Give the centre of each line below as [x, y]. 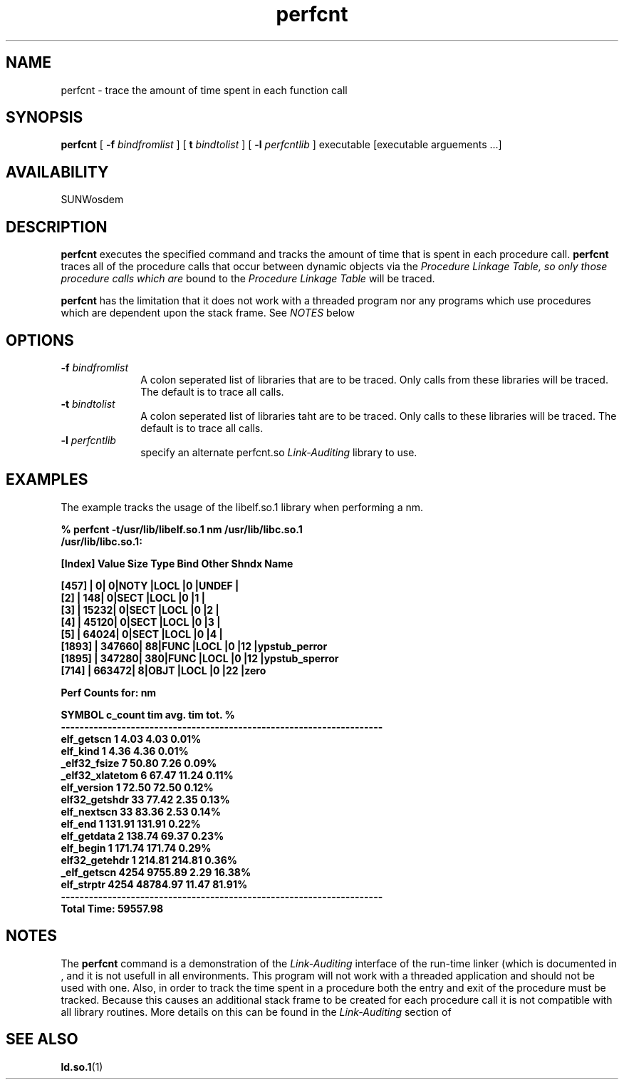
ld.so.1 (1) [82, 1066]
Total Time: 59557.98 [112, 908]
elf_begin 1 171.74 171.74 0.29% [136, 848]
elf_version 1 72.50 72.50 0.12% [137, 787]
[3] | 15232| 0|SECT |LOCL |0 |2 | [140, 610]
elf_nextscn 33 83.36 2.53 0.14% [141, 811]
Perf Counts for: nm [109, 692]
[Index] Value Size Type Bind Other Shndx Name [177, 563]
